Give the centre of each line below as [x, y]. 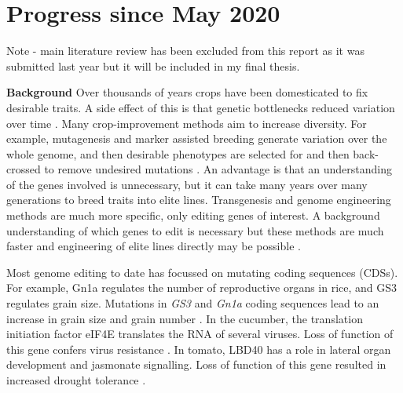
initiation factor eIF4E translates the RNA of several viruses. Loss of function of [200, 334]
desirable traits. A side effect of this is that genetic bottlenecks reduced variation [201, 107]
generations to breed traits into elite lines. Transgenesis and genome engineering [199, 200]
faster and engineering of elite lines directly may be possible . [154, 246]
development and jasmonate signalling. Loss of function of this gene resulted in [196, 364]
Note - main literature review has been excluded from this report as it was [185, 51]
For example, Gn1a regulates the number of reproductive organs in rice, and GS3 [202, 287]
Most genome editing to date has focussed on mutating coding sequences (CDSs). [202, 272]
